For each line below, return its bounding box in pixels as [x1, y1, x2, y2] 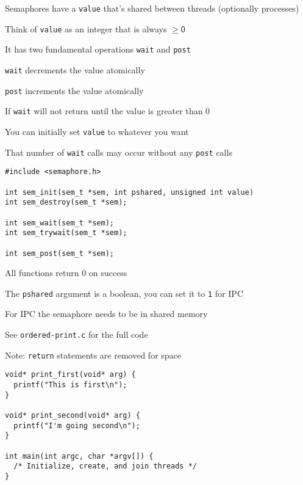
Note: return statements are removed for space [5, 348, 182, 361]
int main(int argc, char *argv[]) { [5, 451, 154, 461]
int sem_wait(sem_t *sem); [5, 218, 114, 227]
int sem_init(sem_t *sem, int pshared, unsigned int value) [5, 188, 254, 197]
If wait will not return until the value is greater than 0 [5, 104, 210, 117]
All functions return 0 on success [5, 266, 127, 279]
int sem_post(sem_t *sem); [5, 249, 114, 258]
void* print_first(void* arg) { [5, 370, 136, 379]
